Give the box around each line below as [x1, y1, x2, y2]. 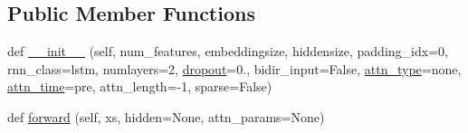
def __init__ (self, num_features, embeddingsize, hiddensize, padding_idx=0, [7, 42, 448, 61]
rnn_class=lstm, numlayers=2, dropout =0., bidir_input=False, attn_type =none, [7, 59, 462, 78]
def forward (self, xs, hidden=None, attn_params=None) [7, 107, 325, 126]
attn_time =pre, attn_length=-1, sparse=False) [7, 77, 272, 96]
